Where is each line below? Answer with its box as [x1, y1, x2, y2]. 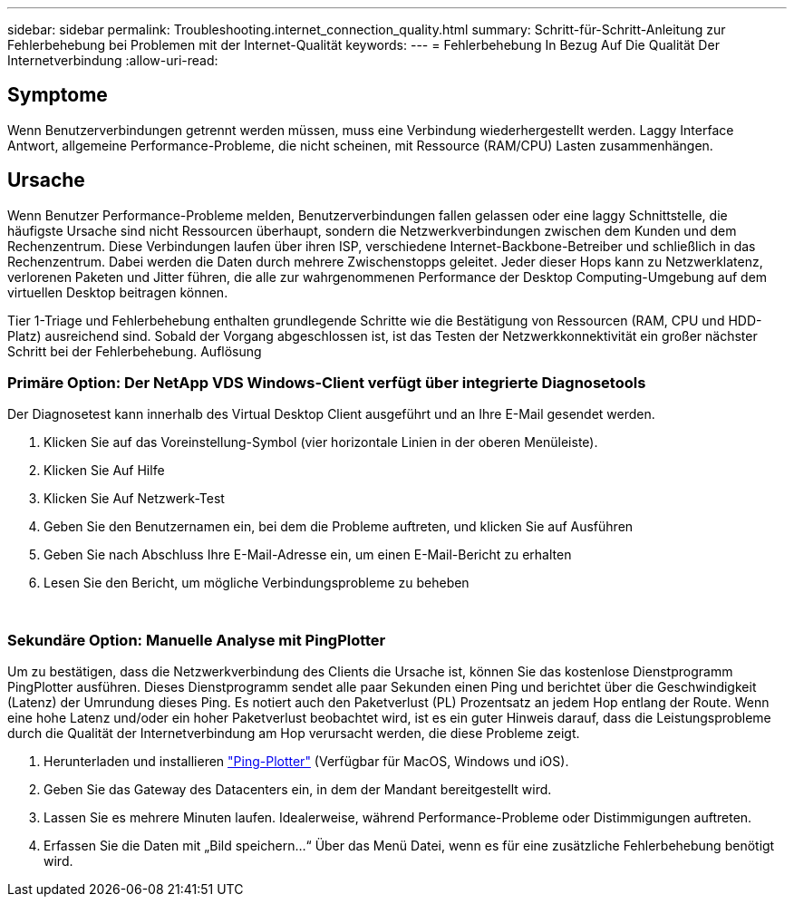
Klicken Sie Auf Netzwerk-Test [44, 491, 225, 507]
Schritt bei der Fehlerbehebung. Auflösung [7, 343, 262, 359]
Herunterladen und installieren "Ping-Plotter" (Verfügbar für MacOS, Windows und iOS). [44, 753, 569, 770]
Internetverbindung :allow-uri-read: [7, 53, 218, 68]
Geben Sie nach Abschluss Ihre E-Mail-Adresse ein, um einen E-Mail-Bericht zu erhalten [44, 547, 572, 563]
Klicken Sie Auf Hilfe [44, 462, 165, 479]
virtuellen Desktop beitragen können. [7, 284, 228, 300]
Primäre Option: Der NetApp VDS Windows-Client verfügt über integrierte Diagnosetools [7, 374, 646, 393]
